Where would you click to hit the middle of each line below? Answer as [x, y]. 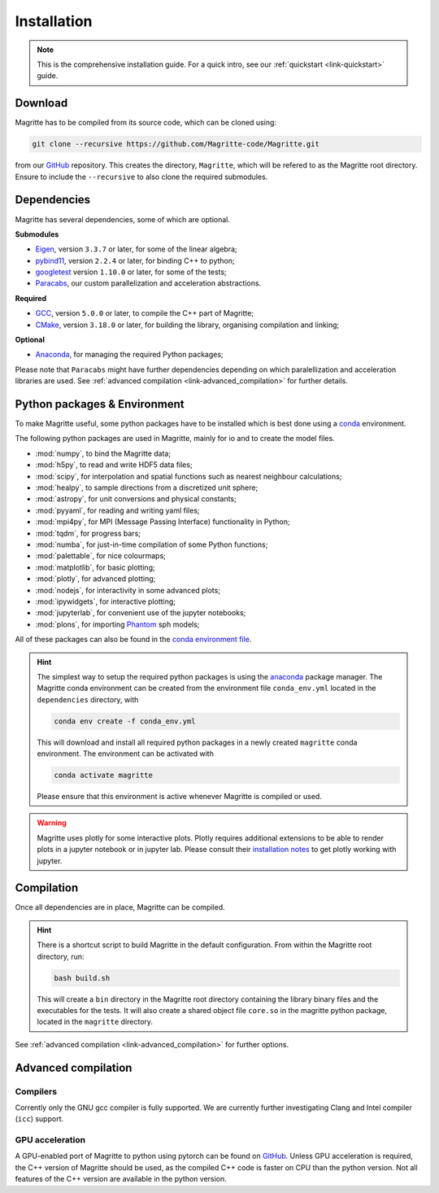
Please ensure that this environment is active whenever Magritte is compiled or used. [180, 797]
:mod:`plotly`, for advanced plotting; [96, 579]
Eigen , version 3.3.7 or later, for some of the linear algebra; [136, 249]
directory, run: [61, 956]
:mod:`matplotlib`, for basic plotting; [95, 567]
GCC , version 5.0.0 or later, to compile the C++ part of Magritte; [145, 313]
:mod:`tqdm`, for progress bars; [88, 533]
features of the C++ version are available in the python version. [121, 1179]
